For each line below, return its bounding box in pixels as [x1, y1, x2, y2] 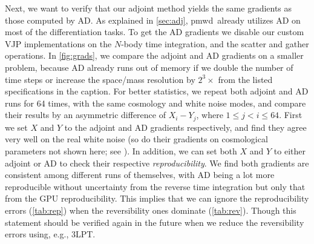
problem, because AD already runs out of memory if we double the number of [5, 61, 293, 73]
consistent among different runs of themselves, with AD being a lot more [5, 168, 275, 181]
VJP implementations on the [5, 37, 112, 50]
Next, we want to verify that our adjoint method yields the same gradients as [5, 2, 292, 14]
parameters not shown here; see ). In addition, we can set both [5, 144, 237, 157]
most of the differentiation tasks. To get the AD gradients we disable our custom [5, 25, 304, 38]
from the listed [218, 73, 273, 85]
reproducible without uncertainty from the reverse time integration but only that [5, 180, 306, 193]
